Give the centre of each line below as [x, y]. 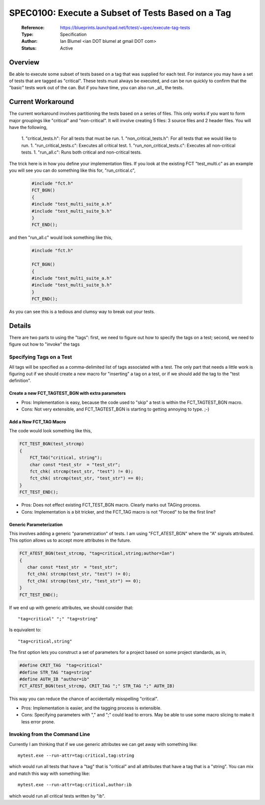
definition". [20, 381]
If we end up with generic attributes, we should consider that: [71, 608]
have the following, [28, 128]
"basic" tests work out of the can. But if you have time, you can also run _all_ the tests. [96, 88]
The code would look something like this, [51, 431]
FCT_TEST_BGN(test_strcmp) [52, 444]
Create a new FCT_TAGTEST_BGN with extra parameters [67, 393]
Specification [73, 34]
